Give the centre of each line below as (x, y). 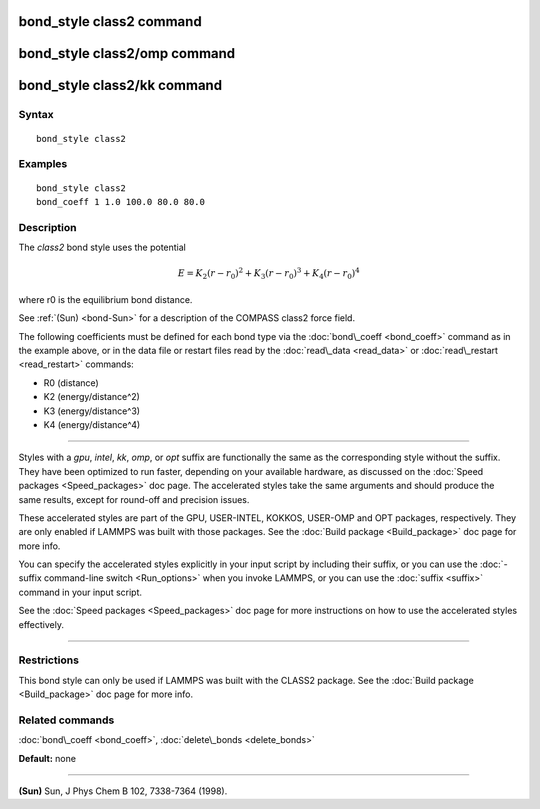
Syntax (36, 115)
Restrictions (49, 660)
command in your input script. (80, 592)
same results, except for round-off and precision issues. (134, 499)
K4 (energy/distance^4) (92, 424)
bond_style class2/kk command (120, 85)
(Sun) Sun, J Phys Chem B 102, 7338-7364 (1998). (123, 791)
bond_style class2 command (110, 21)
